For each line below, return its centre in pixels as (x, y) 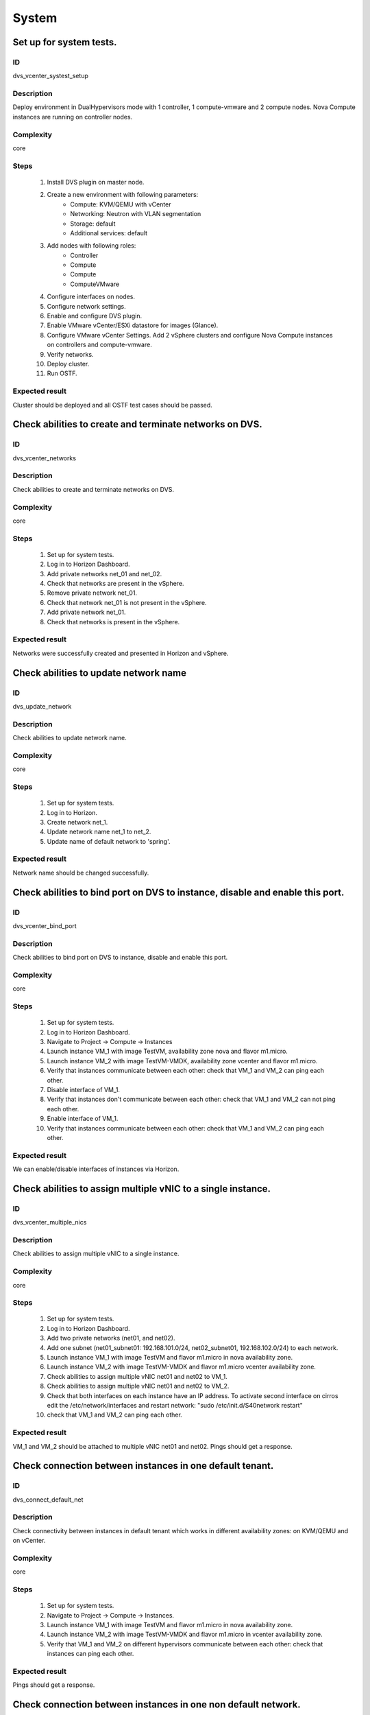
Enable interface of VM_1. (83, 1119)
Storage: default (93, 224)
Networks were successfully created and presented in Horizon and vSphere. (121, 653)
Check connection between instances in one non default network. (157, 1705)
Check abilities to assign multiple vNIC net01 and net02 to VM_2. (138, 1386)
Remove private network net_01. (92, 593)
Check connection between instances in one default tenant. (143, 1466)
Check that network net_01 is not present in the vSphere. (127, 602)
